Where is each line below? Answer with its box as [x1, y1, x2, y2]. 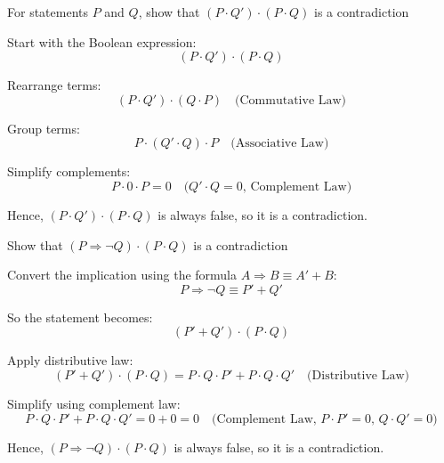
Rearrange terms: [7, 76, 101, 94]
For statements [7, 3, 88, 20]
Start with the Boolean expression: [7, 32, 197, 51]
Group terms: [7, 118, 80, 137]
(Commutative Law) [235, 93, 347, 107]
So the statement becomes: [7, 307, 153, 326]
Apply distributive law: [7, 351, 133, 370]
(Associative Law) [230, 137, 329, 150]
